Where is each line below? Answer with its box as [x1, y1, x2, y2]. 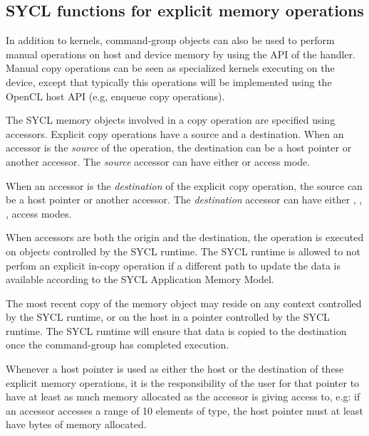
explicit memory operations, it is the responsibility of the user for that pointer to [6, 375, 360, 390]
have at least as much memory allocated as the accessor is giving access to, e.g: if [6, 389, 360, 404]
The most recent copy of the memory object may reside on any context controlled [6, 295, 362, 310]
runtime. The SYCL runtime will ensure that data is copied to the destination [6, 323, 347, 338]
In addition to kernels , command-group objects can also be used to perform [6, 33, 335, 48]
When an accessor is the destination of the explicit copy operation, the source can [6, 178, 363, 193]
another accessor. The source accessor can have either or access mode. [6, 154, 311, 169]
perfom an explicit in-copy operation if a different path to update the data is [6, 257, 341, 272]
